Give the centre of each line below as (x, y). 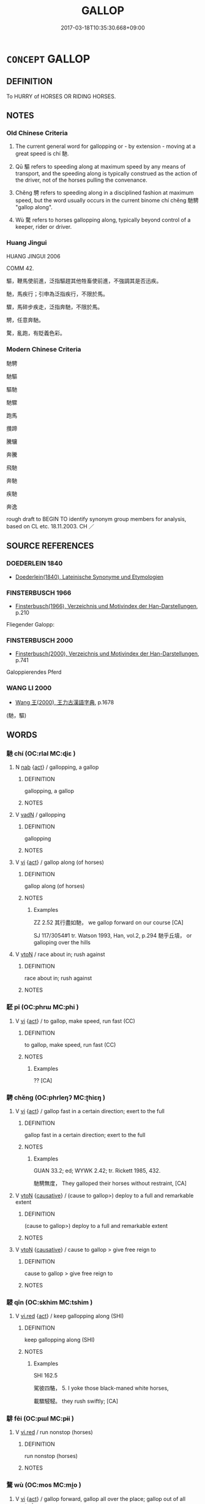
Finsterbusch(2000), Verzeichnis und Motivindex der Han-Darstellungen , (107, 654)
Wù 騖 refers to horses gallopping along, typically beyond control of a (103, 220)
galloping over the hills (62, 943)
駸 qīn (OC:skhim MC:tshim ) (50, 1302)
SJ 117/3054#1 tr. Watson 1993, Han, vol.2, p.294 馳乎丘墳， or (113, 936)
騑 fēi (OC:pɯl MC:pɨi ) (40, 1419)
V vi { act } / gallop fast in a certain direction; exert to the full (90, 1111)
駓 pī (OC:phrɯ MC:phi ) (43, 1007)
